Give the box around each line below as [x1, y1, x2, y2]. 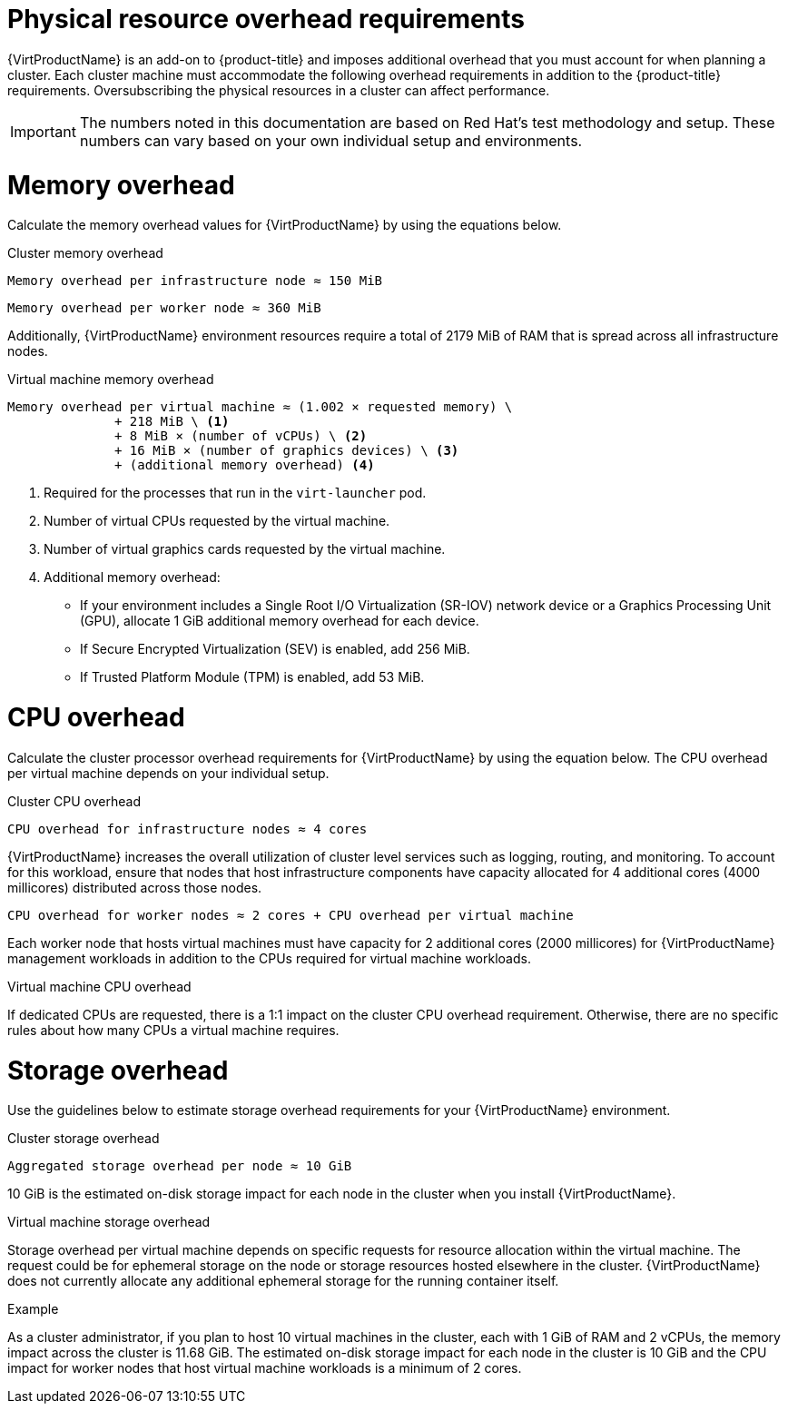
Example [7, 1301, 59, 1317]
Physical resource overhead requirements [7, 4, 525, 35]
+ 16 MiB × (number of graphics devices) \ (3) [114, 443, 459, 459]
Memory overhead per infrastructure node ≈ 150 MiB [7, 273, 383, 289]
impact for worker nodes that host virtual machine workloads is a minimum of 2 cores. [7, 1360, 522, 1376]
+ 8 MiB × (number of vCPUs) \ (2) [114, 429, 368, 444]
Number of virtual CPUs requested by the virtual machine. [44, 513, 390, 529]
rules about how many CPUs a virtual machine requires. [7, 1021, 340, 1038]
